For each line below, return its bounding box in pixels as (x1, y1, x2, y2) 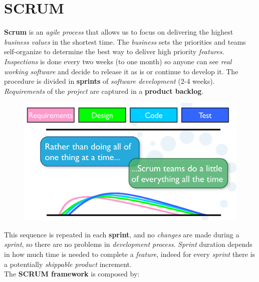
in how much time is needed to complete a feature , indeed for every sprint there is (4, 249, 255, 259)
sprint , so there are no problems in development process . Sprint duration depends (4, 239, 252, 249)
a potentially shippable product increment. (4, 258, 132, 269)
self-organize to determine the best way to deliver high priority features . (4, 46, 224, 57)
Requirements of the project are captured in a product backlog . (4, 85, 204, 96)
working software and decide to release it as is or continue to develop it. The (4, 66, 238, 76)
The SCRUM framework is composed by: (4, 268, 140, 279)
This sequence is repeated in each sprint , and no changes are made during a (4, 229, 239, 239)
